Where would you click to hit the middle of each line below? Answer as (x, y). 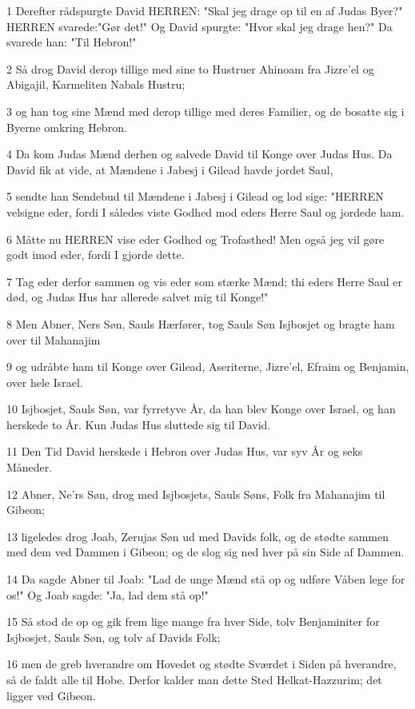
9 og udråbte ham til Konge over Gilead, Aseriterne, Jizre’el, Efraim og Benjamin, (208, 366)
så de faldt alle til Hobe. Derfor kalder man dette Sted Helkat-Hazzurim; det (194, 679)
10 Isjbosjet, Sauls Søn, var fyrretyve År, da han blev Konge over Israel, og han (201, 409)
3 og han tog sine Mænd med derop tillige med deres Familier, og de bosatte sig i (206, 111)
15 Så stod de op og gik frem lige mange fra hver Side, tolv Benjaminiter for (193, 621)
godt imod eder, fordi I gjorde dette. (96, 255)
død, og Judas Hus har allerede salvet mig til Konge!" (138, 297)
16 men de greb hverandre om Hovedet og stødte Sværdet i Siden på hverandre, (202, 664)
